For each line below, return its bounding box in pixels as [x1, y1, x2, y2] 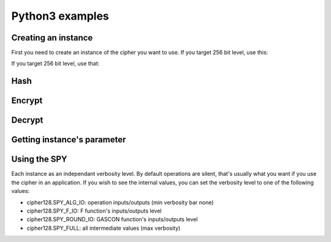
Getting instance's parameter [11, 135, 126, 145]
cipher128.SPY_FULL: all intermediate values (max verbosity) [26, 224, 181, 232]
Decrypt [11, 115, 44, 126]
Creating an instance [11, 32, 93, 43]
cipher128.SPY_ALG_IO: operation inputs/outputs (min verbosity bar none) [26, 199, 214, 206]
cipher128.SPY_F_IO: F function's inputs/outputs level [26, 207, 162, 214]
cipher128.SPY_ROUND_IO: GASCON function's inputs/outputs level [26, 216, 198, 223]
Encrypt [11, 96, 43, 106]
